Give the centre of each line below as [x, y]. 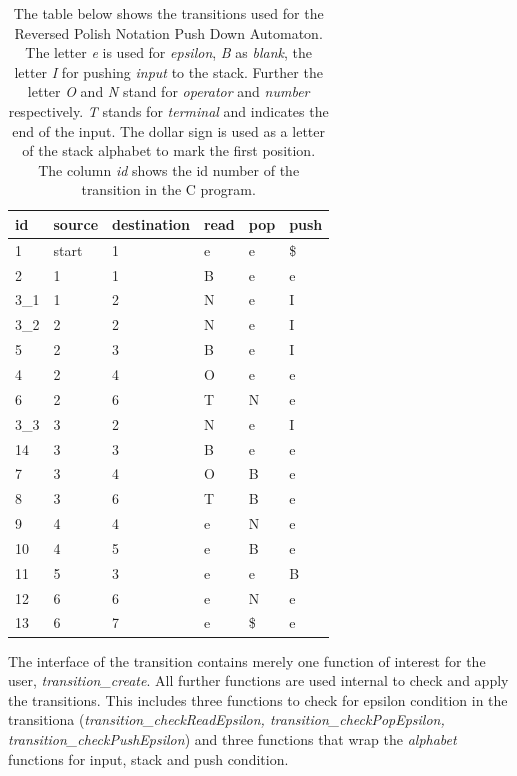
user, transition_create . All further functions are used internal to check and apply [258, 680]
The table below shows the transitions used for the [168, 13]
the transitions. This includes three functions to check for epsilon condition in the [258, 699]
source [76, 223]
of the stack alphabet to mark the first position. [169, 150]
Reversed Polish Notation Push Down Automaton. [168, 32]
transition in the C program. [168, 189]
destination [151, 223]
